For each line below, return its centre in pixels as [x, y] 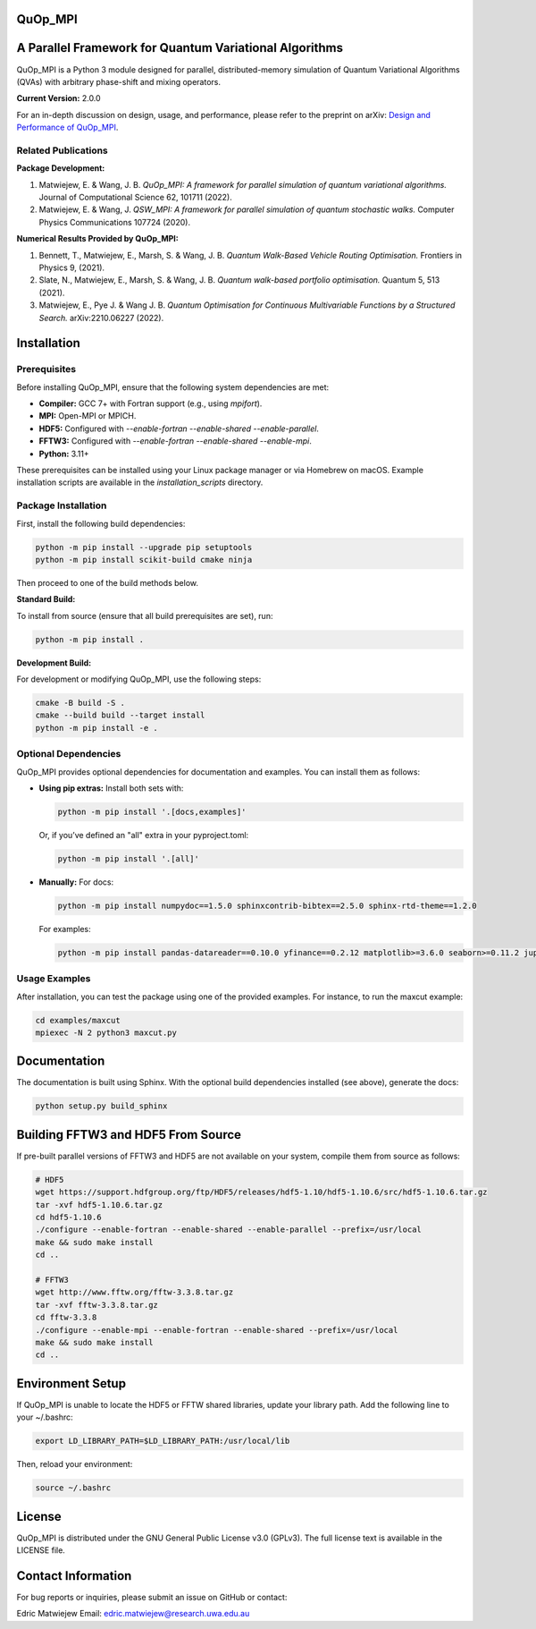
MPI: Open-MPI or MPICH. [88, 416]
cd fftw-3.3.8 [66, 1318]
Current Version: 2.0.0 [59, 98]
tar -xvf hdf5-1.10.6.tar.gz [99, 1205]
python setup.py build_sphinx [101, 1106]
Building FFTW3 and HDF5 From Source [129, 1135]
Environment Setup [71, 1383]
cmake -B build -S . [80, 703]
